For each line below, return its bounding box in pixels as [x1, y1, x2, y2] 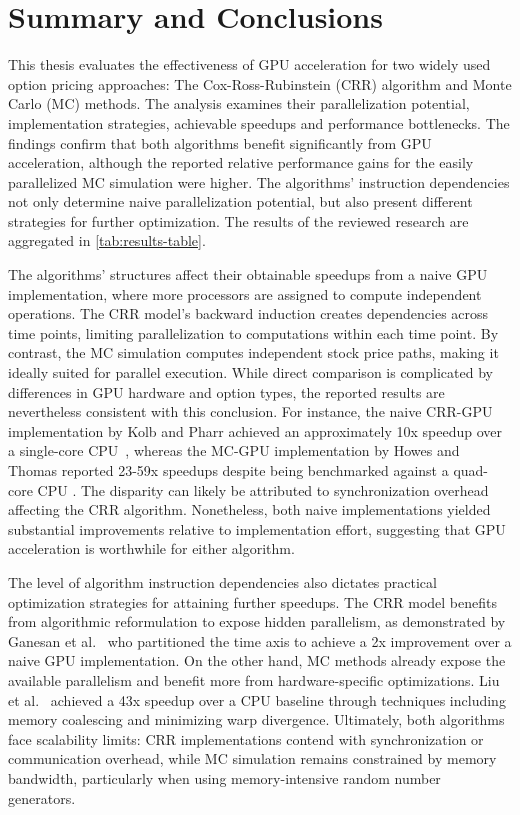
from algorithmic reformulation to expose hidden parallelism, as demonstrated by [8, 611, 506, 632]
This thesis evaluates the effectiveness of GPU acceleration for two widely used [8, 54, 491, 75]
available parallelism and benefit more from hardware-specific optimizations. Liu [8, 669, 500, 690]
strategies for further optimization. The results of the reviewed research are [8, 210, 469, 231]
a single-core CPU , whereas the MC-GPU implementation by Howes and [8, 440, 460, 461]
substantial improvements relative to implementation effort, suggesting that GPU [8, 518, 506, 539]
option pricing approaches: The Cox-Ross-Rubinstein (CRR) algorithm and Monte [8, 73, 512, 94]
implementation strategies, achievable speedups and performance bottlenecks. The [8, 112, 510, 133]
